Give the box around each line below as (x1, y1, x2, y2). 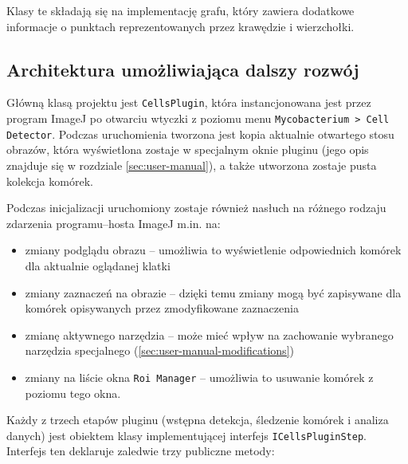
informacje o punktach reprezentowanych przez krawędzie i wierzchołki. (6, 18, 355, 34)
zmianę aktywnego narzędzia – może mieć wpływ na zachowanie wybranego (25, 326, 394, 343)
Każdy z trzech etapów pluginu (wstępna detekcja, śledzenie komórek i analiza (6, 411, 389, 428)
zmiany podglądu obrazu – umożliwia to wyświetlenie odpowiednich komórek (25, 242, 402, 258)
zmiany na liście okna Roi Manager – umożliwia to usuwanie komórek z (25, 368, 374, 385)
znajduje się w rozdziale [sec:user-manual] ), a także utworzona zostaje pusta (6, 156, 377, 173)
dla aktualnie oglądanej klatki (25, 257, 171, 273)
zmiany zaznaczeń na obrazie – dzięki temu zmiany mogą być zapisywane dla (25, 284, 402, 301)
